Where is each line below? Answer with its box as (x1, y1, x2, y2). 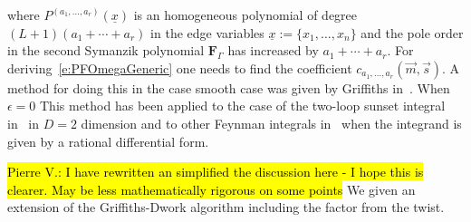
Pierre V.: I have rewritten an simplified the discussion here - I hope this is (7, 162, 424, 181)
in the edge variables (150, 23, 264, 42)
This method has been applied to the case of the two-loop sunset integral (40, 96, 446, 115)
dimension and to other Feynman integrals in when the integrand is (81, 113, 462, 132)
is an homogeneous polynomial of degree (133, 5, 358, 24)
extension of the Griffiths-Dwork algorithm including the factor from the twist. (7, 198, 445, 217)
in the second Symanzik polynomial (7, 41, 205, 60)
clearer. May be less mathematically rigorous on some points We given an (7, 179, 416, 198)
